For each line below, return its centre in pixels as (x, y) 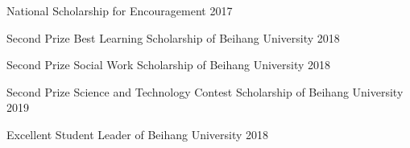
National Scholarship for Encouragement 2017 (120, 10)
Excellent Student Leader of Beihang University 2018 (138, 134)
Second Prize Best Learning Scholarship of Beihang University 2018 (173, 37)
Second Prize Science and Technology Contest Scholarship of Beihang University (205, 91)
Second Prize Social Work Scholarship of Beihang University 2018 (169, 65)
